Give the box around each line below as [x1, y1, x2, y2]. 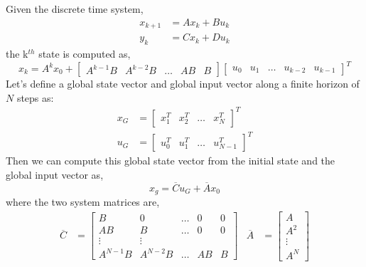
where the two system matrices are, [6, 194, 160, 209]
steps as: [16, 90, 54, 105]
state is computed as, [38, 46, 131, 61]
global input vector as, [6, 167, 104, 182]
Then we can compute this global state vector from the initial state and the [6, 153, 335, 168]
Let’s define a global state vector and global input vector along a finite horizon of [6, 76, 360, 90]
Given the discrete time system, [6, 1, 144, 16]
